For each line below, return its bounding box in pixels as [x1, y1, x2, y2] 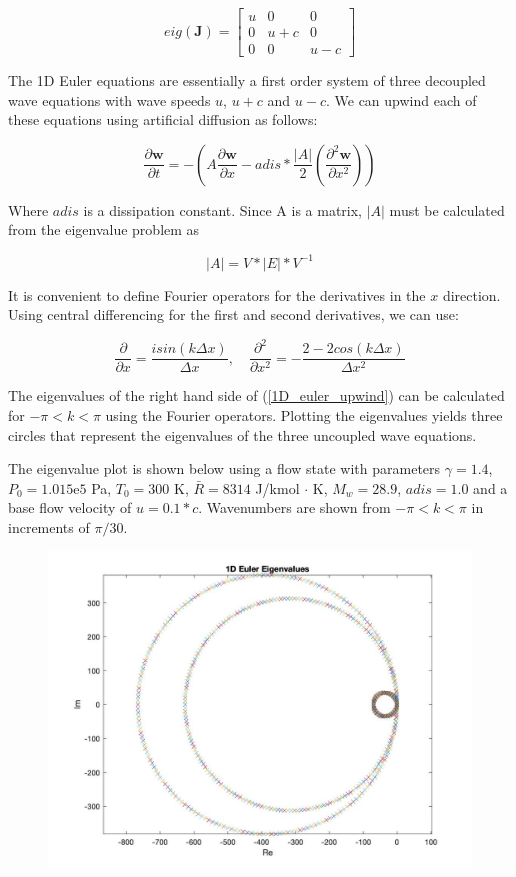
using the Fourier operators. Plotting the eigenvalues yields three [105, 404, 503, 425]
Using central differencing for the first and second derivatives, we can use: [8, 304, 459, 325]
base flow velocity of [8, 497, 132, 518]
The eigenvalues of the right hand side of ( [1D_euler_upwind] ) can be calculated [8, 385, 505, 406]
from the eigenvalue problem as [8, 219, 200, 240]
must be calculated [389, 199, 505, 220]
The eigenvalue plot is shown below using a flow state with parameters [8, 458, 441, 479]
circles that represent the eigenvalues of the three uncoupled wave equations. [8, 424, 477, 445]
